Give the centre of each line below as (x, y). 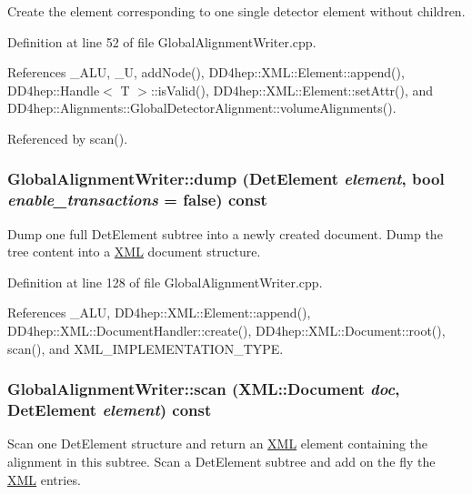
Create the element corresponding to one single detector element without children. (236, 11)
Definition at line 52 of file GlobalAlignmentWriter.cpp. (162, 41)
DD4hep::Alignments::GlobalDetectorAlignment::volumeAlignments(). (202, 108)
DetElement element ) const (110, 410)
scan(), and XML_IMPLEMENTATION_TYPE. (146, 348)
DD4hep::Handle (54, 90)
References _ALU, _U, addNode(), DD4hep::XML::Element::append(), (206, 72)
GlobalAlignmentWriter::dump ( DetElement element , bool (226, 179)
